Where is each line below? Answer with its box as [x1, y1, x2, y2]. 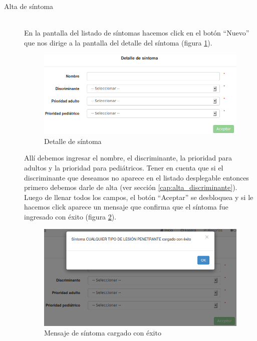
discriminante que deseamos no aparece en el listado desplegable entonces [24, 172, 249, 182]
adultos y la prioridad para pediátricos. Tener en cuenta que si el [24, 162, 223, 173]
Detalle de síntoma [44, 135, 102, 146]
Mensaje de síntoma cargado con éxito [44, 327, 161, 338]
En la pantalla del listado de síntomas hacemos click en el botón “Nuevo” [24, 27, 249, 38]
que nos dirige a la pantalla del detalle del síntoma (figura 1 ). [24, 37, 212, 47]
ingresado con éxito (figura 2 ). [24, 211, 117, 221]
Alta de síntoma [4, 1, 54, 11]
